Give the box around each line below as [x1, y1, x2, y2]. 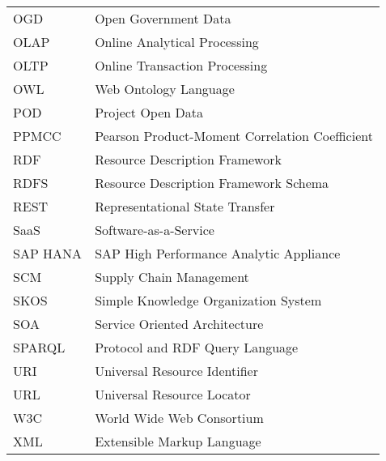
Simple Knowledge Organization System [95, 291, 322, 309]
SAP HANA [13, 244, 83, 263]
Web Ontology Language [95, 79, 235, 98]
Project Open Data [95, 103, 203, 122]
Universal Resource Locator [95, 385, 251, 403]
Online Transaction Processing [95, 56, 268, 75]
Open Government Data [95, 9, 231, 28]
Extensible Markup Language [95, 432, 261, 450]
